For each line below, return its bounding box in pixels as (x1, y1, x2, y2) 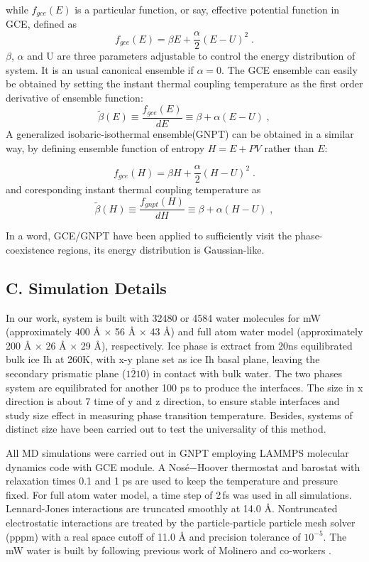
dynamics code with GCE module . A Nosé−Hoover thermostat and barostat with (6, 459, 360, 474)
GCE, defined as (6, 16, 77, 31)
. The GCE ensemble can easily (221, 62, 358, 77)
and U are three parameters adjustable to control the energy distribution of (27, 48, 356, 63)
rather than (264, 140, 314, 155)
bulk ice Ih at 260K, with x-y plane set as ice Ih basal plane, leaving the (6, 352, 320, 367)
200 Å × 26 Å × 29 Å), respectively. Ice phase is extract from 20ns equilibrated (6, 337, 353, 352)
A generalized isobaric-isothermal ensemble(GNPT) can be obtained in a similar (6, 126, 354, 141)
